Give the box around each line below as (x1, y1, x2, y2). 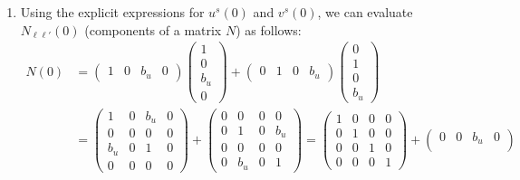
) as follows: (236, 20, 302, 39)
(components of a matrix (84, 20, 222, 39)
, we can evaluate (317, 3, 413, 21)
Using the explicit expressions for (20, 3, 205, 21)
